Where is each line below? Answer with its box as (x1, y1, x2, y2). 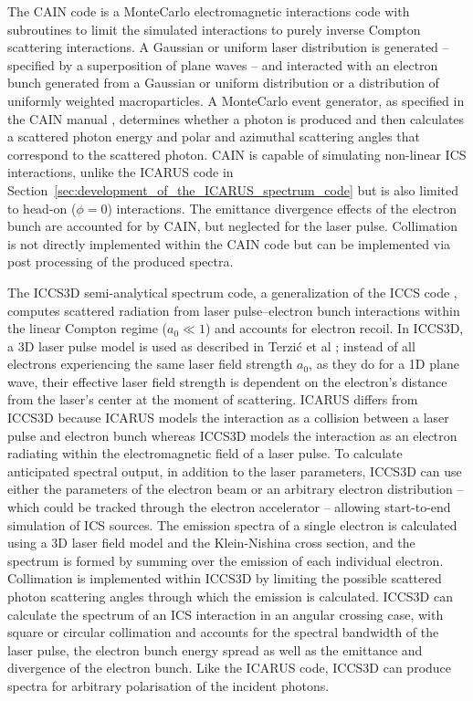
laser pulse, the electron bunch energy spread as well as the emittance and (7, 640, 423, 659)
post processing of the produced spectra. (7, 252, 234, 271)
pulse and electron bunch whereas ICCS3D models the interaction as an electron (7, 425, 457, 445)
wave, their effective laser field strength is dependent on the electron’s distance (7, 371, 447, 391)
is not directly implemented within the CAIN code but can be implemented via (7, 234, 451, 253)
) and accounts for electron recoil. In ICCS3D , (205, 319, 464, 338)
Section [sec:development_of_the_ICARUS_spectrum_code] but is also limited (7, 180, 459, 199)
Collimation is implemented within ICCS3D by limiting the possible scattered (7, 569, 442, 588)
